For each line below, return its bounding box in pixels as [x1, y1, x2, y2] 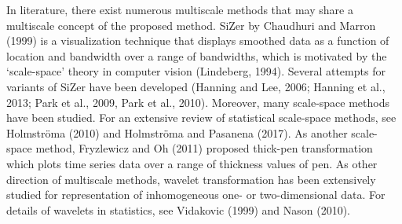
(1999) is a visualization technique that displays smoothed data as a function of [6, 32, 389, 49]
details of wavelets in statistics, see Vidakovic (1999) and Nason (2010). [6, 201, 350, 218]
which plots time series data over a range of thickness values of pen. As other [6, 155, 378, 171]
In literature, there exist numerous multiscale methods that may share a [6, 2, 353, 17]
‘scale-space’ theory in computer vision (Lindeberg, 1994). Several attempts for [6, 63, 386, 79]
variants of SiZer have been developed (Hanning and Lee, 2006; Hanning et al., [6, 78, 386, 94]
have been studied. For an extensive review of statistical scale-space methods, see [6, 109, 397, 126]
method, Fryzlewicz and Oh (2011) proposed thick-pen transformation [35, 140, 373, 156]
